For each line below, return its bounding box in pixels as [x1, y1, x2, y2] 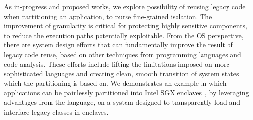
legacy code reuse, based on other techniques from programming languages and [4, 49, 241, 59]
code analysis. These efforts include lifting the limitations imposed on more [4, 59, 229, 69]
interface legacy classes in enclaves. [4, 106, 109, 117]
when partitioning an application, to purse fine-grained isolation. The [4, 11, 212, 21]
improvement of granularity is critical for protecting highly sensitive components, [4, 20, 248, 31]
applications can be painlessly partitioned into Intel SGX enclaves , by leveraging [4, 87, 249, 98]
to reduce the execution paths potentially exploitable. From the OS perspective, [4, 30, 244, 40]
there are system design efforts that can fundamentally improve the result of [4, 40, 233, 50]
